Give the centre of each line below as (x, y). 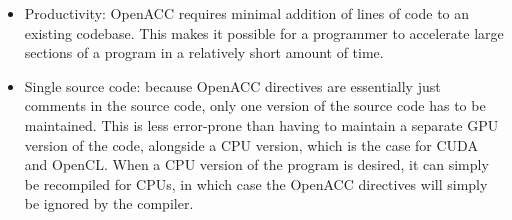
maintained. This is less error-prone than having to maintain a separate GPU (261, 124)
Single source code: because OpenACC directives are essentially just (232, 85)
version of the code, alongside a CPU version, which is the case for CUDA (251, 144)
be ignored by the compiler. (109, 203)
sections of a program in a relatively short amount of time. (204, 52)
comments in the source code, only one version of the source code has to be (255, 105)
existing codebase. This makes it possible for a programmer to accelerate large (264, 32)
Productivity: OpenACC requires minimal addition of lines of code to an (247, 13)
